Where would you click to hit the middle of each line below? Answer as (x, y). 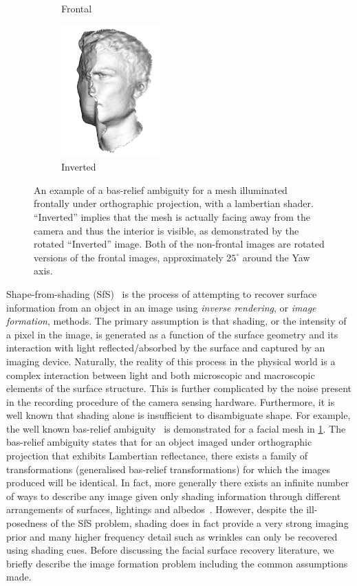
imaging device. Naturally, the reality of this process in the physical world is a (171, 361)
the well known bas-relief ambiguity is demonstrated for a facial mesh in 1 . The (176, 428)
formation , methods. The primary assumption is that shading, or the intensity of (176, 321)
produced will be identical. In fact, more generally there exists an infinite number (178, 482)
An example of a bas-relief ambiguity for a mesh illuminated (161, 189)
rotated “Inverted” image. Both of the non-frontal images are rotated (179, 244)
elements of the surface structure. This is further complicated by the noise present (179, 388)
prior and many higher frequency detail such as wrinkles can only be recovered (172, 536)
